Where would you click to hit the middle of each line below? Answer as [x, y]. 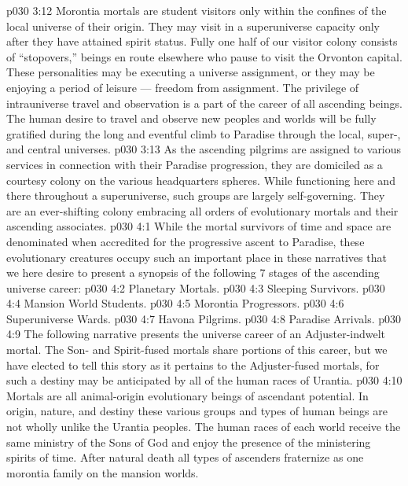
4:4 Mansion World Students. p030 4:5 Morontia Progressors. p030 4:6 [175, 303]
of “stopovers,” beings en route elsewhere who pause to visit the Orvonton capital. [204, 56]
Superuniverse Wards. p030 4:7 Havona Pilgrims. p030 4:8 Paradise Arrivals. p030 [204, 318]
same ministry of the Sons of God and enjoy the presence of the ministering [189, 442]
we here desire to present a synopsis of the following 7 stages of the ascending [193, 272]
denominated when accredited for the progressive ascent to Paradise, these [186, 241]
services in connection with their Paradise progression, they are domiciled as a [195, 164]
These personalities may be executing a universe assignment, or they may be [191, 72]
